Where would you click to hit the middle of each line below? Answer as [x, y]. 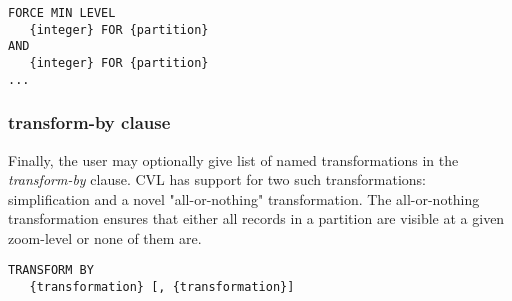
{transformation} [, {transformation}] [162, 287]
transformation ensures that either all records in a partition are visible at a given [256, 218]
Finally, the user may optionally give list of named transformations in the [233, 159]
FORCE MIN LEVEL [62, 13]
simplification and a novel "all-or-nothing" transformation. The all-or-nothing [244, 198]
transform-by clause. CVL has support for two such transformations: [217, 179]
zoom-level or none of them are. [105, 237]
